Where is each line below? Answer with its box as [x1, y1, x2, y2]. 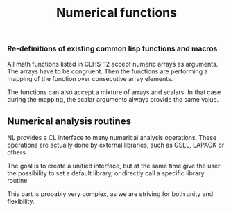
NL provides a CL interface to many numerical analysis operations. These [7, 134, 217, 142]
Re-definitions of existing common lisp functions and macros [7, 44, 218, 53]
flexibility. [7, 197, 35, 206]
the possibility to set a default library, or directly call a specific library [7, 169, 205, 177]
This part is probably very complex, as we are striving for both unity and [7, 190, 214, 198]
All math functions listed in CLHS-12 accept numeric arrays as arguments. [7, 60, 219, 68]
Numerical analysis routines [7, 115, 132, 127]
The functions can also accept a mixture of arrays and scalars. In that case [7, 88, 221, 96]
